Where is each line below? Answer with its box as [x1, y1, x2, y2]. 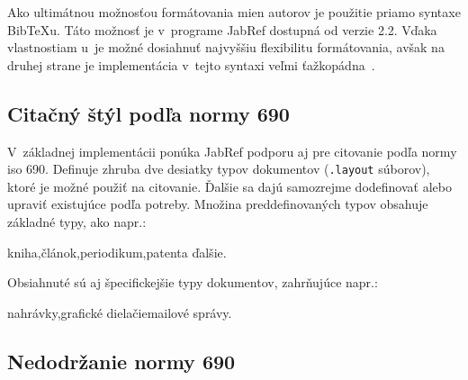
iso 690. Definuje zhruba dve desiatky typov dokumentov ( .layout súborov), [7, 159, 430, 178]
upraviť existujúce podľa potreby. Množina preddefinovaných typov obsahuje [7, 195, 428, 213]
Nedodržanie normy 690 [7, 347, 236, 375]
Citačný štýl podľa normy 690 [7, 99, 290, 127]
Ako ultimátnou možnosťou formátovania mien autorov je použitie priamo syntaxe [7, 3, 461, 21]
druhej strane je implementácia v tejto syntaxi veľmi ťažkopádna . [7, 55, 375, 74]
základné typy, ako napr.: [7, 213, 147, 231]
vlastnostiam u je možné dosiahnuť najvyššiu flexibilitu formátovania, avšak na [7, 38, 445, 57]
